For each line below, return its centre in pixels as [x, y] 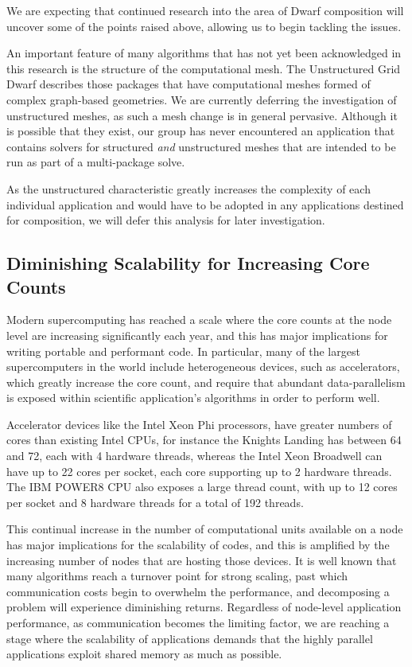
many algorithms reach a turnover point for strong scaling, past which [177, 576]
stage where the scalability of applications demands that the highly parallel [190, 638]
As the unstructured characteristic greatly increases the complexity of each [189, 188]
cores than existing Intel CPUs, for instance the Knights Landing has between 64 [204, 440]
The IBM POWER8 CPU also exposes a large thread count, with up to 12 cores [202, 487]
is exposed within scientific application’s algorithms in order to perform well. [193, 398]
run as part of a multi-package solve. [96, 162]
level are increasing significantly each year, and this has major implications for [197, 335]
